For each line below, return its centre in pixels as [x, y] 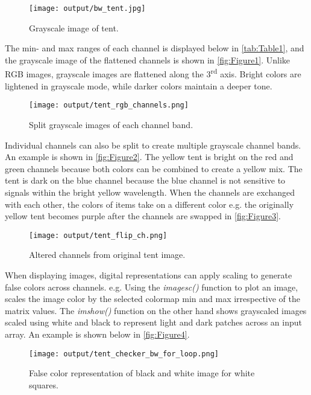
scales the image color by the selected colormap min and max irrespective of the [152, 299]
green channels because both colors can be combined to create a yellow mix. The [154, 168]
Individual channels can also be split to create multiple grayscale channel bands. [153, 145]
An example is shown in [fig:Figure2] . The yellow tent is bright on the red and [149, 157]
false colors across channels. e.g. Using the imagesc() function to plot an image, [152, 287]
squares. [44, 384]
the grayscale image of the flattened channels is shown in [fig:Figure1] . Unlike [148, 59]
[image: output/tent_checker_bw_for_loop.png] [124, 354]
